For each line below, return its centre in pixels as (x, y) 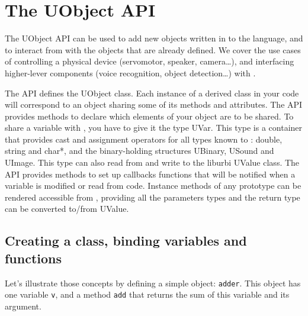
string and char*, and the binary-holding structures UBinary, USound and (139, 151)
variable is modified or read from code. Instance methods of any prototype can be (153, 186)
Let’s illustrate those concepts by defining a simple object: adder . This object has (153, 283)
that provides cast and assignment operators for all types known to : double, (144, 139)
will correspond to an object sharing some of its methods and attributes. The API (154, 104)
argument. (23, 306)
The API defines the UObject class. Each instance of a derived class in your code (152, 93)
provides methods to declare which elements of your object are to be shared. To (149, 116)
